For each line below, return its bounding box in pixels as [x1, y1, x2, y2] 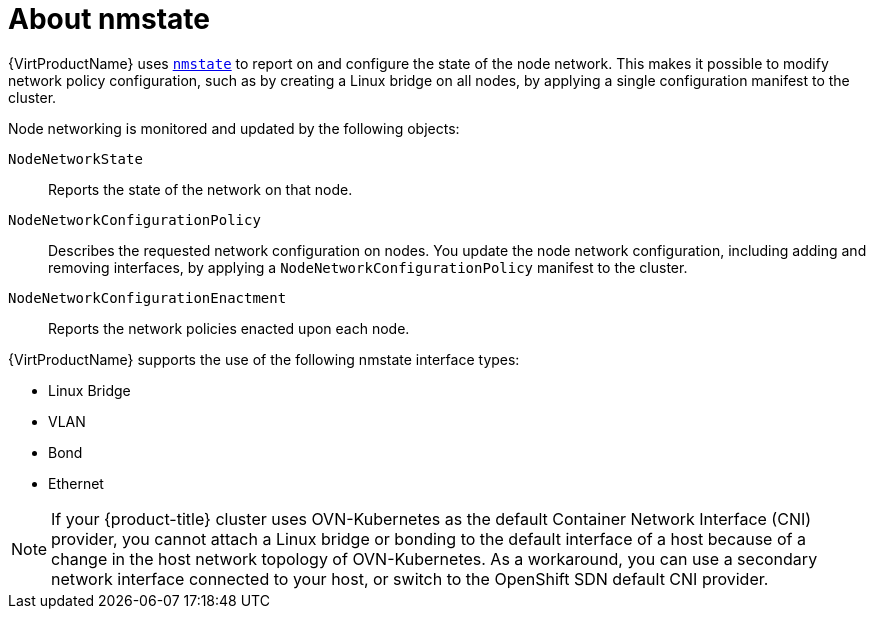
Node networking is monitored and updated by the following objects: [8, 119, 460, 137]
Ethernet [48, 474, 104, 492]
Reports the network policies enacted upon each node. [48, 319, 410, 337]
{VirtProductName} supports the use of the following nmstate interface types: [8, 350, 520, 368]
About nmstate [8, 2, 211, 36]
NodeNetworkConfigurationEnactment [8, 289, 287, 306]
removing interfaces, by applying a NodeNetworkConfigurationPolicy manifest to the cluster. [48, 258, 688, 276]
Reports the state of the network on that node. [48, 180, 353, 198]
